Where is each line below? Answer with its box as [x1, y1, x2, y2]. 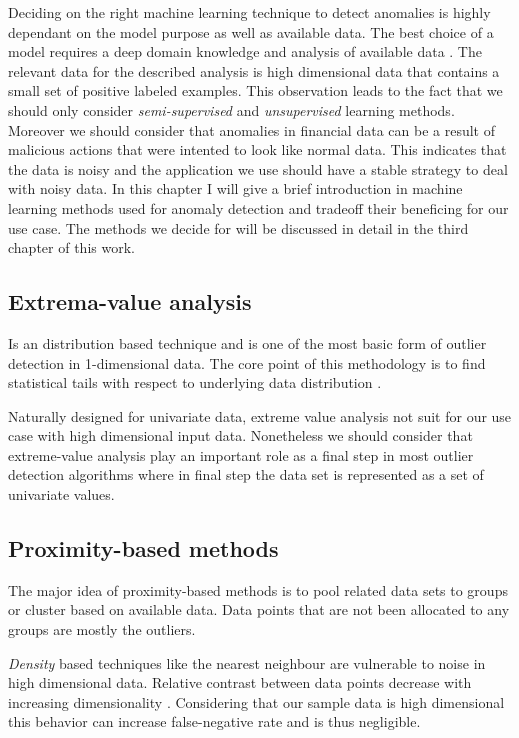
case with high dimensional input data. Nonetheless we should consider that [8, 425, 473, 446]
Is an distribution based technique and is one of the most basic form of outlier [8, 332, 487, 353]
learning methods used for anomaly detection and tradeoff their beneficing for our [8, 197, 509, 218]
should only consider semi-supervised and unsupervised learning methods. [8, 99, 455, 120]
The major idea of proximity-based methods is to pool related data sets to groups [8, 579, 508, 600]
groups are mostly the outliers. [8, 619, 196, 640]
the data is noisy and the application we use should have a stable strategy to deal [8, 158, 508, 179]
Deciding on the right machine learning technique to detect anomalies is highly [8, 2, 491, 22]
